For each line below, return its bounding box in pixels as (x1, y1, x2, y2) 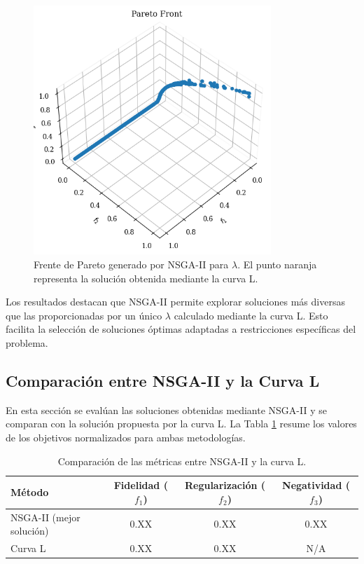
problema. (6, 336, 48, 350)
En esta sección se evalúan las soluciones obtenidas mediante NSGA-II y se (6, 402, 327, 417)
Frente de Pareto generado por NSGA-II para (34, 257, 229, 272)
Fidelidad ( (113, 478, 168, 493)
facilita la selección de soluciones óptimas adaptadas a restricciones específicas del (6, 322, 356, 336)
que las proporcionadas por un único (6, 308, 162, 322)
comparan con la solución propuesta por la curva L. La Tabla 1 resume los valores (6, 416, 357, 431)
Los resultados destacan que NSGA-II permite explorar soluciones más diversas (6, 294, 345, 309)
